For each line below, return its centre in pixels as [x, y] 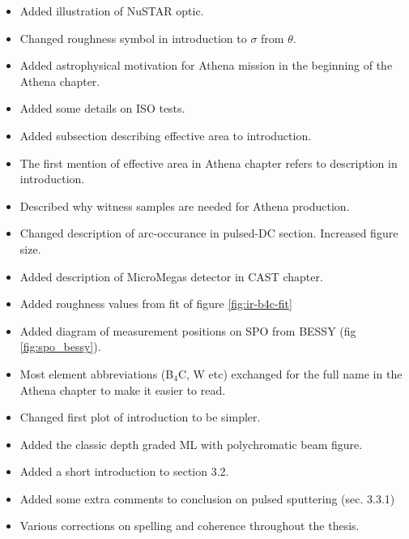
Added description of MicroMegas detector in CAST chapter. [171, 276]
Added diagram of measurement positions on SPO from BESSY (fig [188, 330]
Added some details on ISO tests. [102, 108]
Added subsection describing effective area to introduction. [166, 135]
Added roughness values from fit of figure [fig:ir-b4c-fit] [156, 304]
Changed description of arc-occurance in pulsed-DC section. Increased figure [209, 233]
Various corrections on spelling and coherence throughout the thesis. [190, 526]
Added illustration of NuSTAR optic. [112, 11]
